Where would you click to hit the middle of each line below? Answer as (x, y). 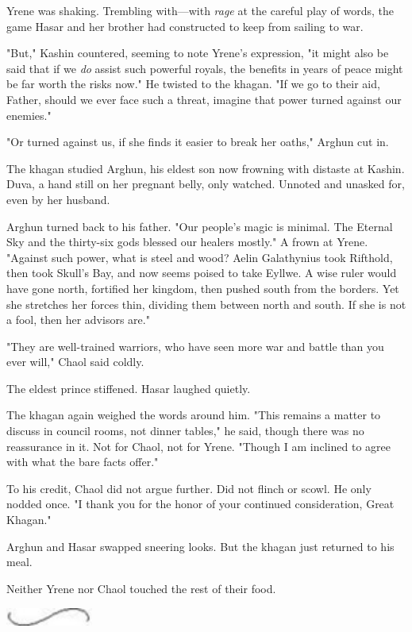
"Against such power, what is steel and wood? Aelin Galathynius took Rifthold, (200, 257)
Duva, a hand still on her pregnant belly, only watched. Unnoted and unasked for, (206, 184)
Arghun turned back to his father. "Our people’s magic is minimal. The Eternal (200, 226)
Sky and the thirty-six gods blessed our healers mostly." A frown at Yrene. (187, 242)
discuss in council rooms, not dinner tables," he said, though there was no (185, 431)
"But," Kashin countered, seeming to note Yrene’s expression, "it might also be (198, 53)
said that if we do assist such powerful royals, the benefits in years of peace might (205, 68)
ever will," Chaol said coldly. (75, 362)
